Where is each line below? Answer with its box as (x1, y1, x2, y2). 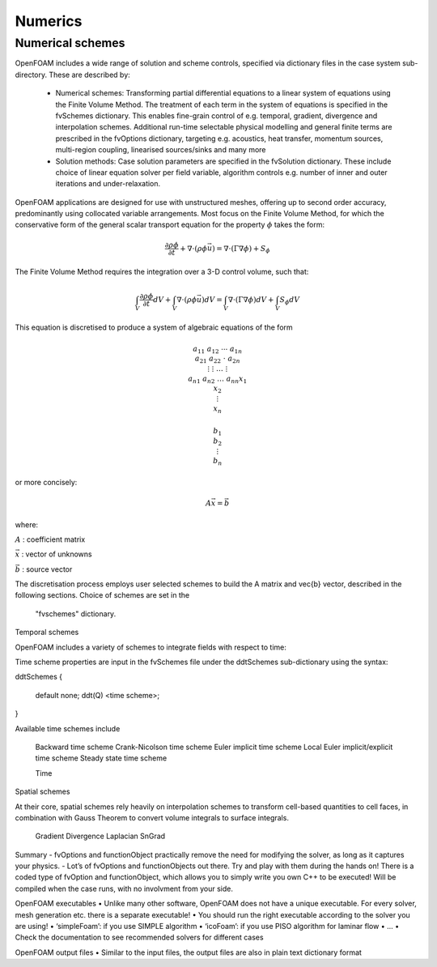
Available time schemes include (15, 723, 121, 733)
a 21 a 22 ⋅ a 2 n (194, 354, 240, 365)
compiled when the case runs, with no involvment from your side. (15, 884, 234, 893)
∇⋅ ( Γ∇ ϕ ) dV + (227, 295, 274, 304)
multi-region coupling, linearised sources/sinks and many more (55, 145, 266, 155)
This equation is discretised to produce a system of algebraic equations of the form (15, 322, 293, 332)
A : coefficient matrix (15, 535, 86, 544)
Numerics (15, 12, 83, 30)
